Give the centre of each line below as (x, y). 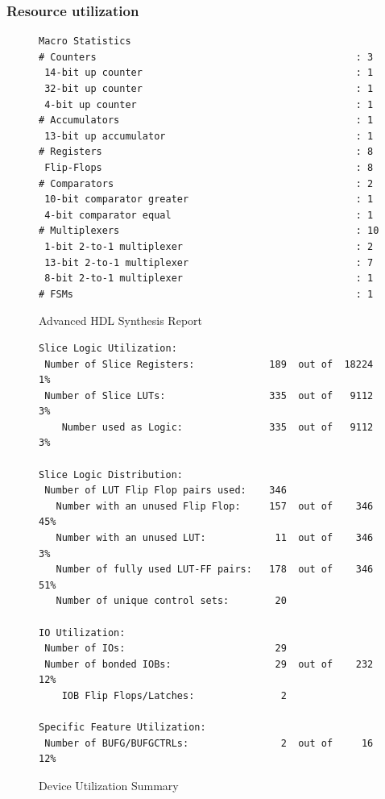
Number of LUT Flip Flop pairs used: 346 (166, 491)
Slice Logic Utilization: (108, 348)
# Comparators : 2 (206, 183)
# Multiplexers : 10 (209, 231)
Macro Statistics (85, 42)
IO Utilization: (82, 633)
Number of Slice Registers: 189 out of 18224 (209, 364)
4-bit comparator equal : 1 (209, 215)
